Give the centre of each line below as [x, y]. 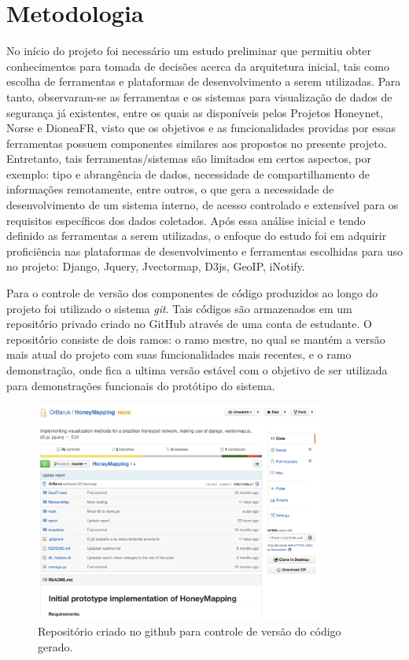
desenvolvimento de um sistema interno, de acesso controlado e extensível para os [203, 205]
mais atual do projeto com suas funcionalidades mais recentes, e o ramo [179, 354]
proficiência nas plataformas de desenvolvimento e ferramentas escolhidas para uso [204, 251]
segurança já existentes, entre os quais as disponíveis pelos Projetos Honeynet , [195, 112]
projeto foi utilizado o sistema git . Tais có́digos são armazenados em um [179, 308]
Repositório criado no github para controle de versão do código [190, 631]
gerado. [55, 646]
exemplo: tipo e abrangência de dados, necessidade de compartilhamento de [188, 173]
